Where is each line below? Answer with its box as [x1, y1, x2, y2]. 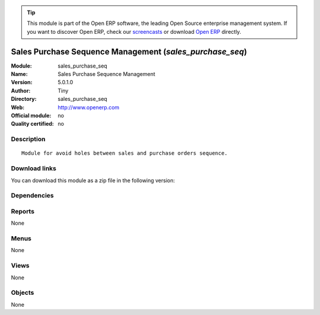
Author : [11, 87, 31, 94]
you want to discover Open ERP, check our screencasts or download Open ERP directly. [27, 28, 241, 35]
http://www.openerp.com [57, 104, 120, 111]
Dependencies [11, 192, 55, 200]
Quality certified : [11, 120, 55, 128]
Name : [11, 71, 28, 78]
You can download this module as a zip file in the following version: [11, 177, 175, 184]
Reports [11, 207, 35, 215]
